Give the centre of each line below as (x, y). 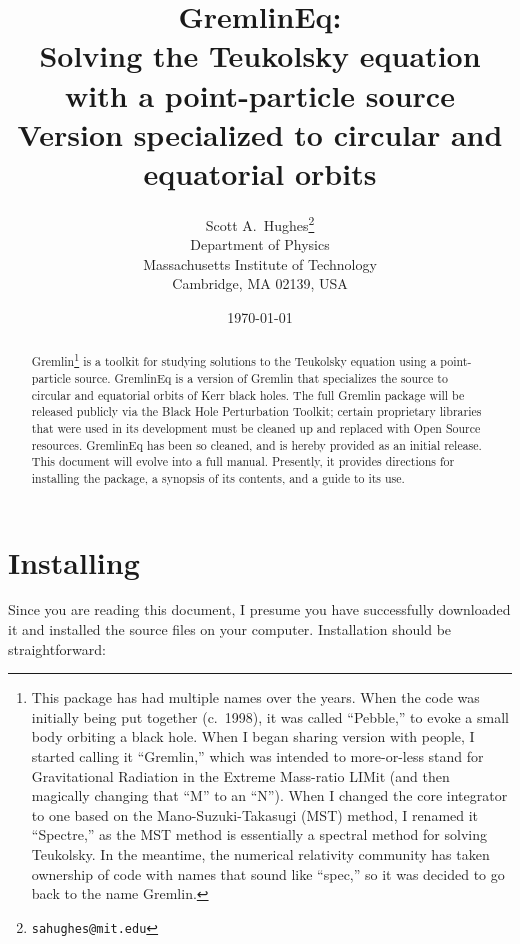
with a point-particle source (260, 94)
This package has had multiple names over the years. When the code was (255, 697)
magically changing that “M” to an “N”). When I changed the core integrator (269, 795)
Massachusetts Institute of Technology (260, 263)
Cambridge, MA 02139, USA (260, 283)
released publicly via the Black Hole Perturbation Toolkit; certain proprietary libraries (256, 411)
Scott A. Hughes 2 (260, 223)
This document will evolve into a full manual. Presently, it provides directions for (243, 461)
